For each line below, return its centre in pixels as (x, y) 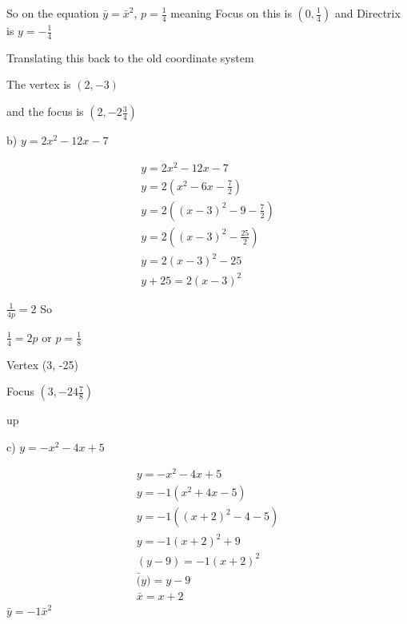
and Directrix (367, 13)
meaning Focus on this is (231, 13)
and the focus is (45, 111)
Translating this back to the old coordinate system (130, 57)
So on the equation (53, 13)
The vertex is (39, 84)
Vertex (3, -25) (42, 364)
